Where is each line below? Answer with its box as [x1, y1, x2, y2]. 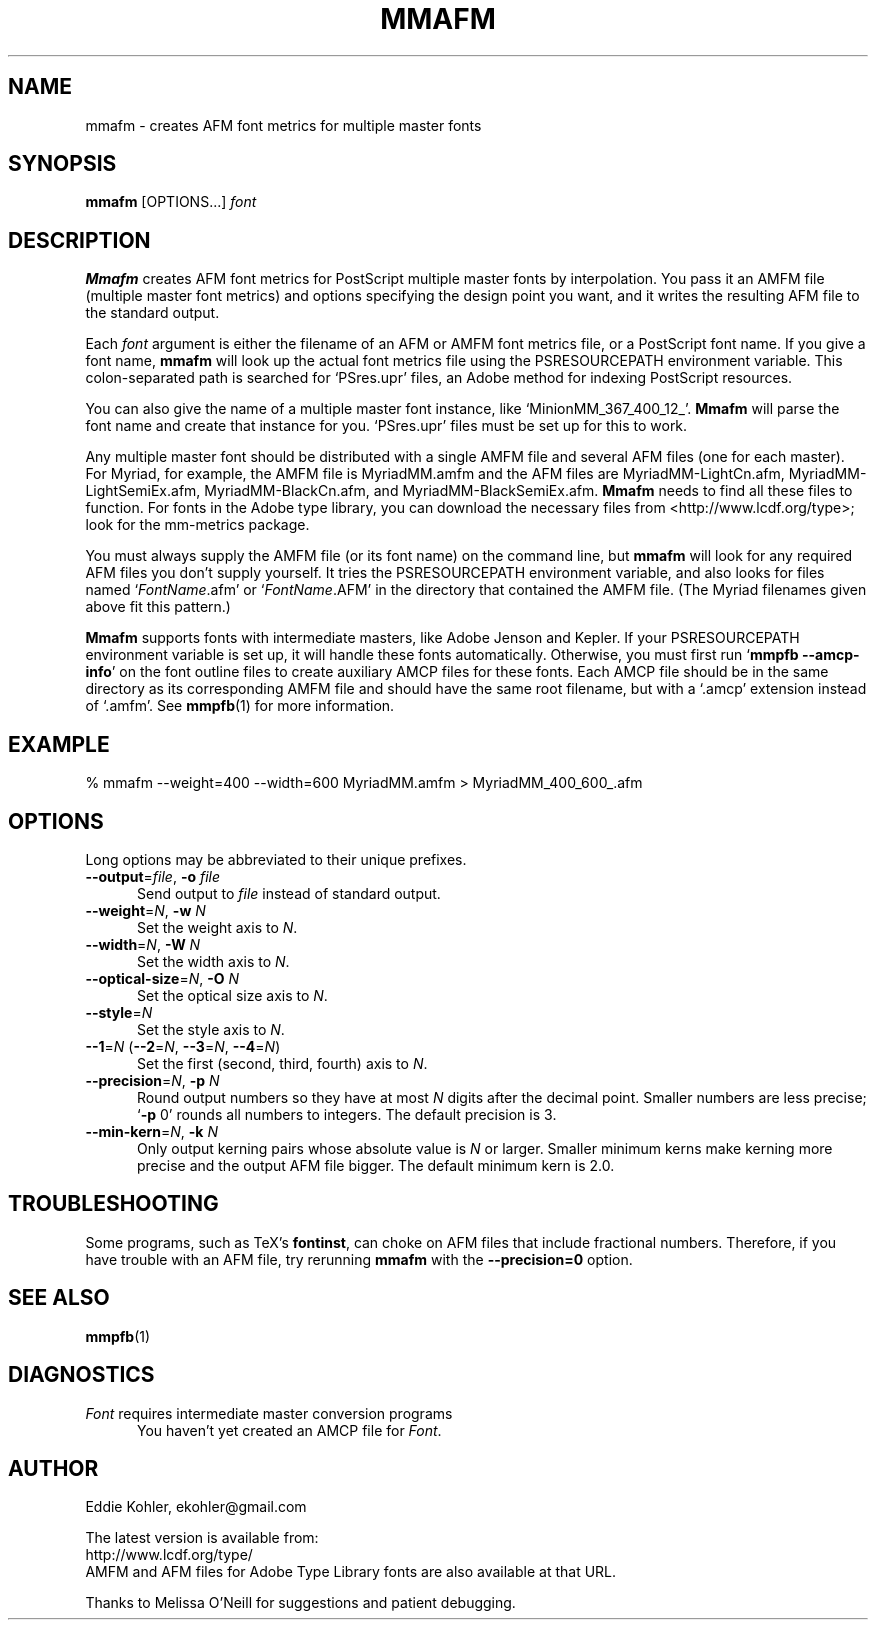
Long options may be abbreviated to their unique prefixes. [85, 850, 467, 868]
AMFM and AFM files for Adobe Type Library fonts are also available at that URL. [85, 1563, 617, 1581]
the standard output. [85, 304, 220, 322]
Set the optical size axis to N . [137, 986, 328, 1004]
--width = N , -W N [85, 935, 201, 953]
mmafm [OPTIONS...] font [85, 193, 257, 211]
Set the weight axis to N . [137, 918, 298, 936]
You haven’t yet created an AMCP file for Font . [137, 1421, 442, 1439]
